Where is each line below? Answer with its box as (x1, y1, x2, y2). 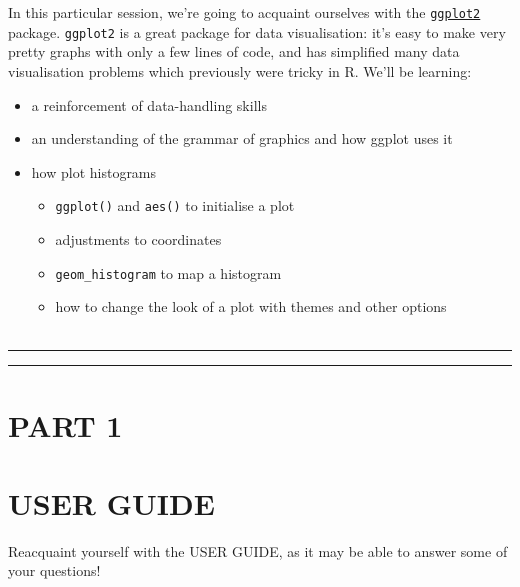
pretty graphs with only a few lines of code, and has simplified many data (8, 41, 460, 62)
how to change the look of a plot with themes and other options (55, 296, 447, 317)
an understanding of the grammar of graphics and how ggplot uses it (31, 128, 453, 149)
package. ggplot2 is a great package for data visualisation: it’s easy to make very (8, 21, 506, 42)
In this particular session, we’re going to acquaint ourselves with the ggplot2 (8, 2, 481, 22)
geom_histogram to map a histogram (55, 262, 282, 283)
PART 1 (8, 404, 123, 445)
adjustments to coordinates (55, 228, 222, 249)
